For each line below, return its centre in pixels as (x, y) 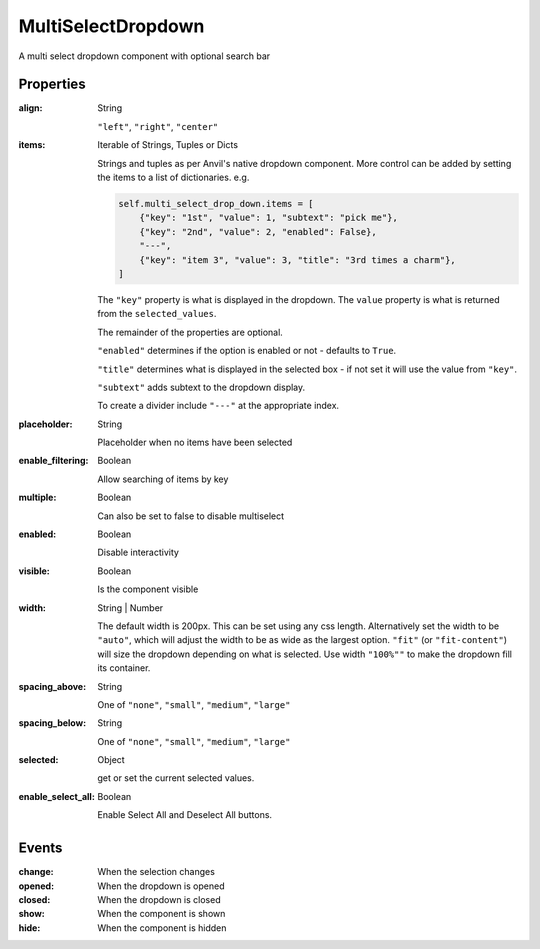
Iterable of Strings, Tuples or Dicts (168, 145)
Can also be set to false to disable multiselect (191, 516)
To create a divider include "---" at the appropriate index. (218, 406)
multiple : (37, 497)
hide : (29, 927)
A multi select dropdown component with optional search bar (144, 56)
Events (40, 848)
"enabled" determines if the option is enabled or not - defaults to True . (247, 351)
